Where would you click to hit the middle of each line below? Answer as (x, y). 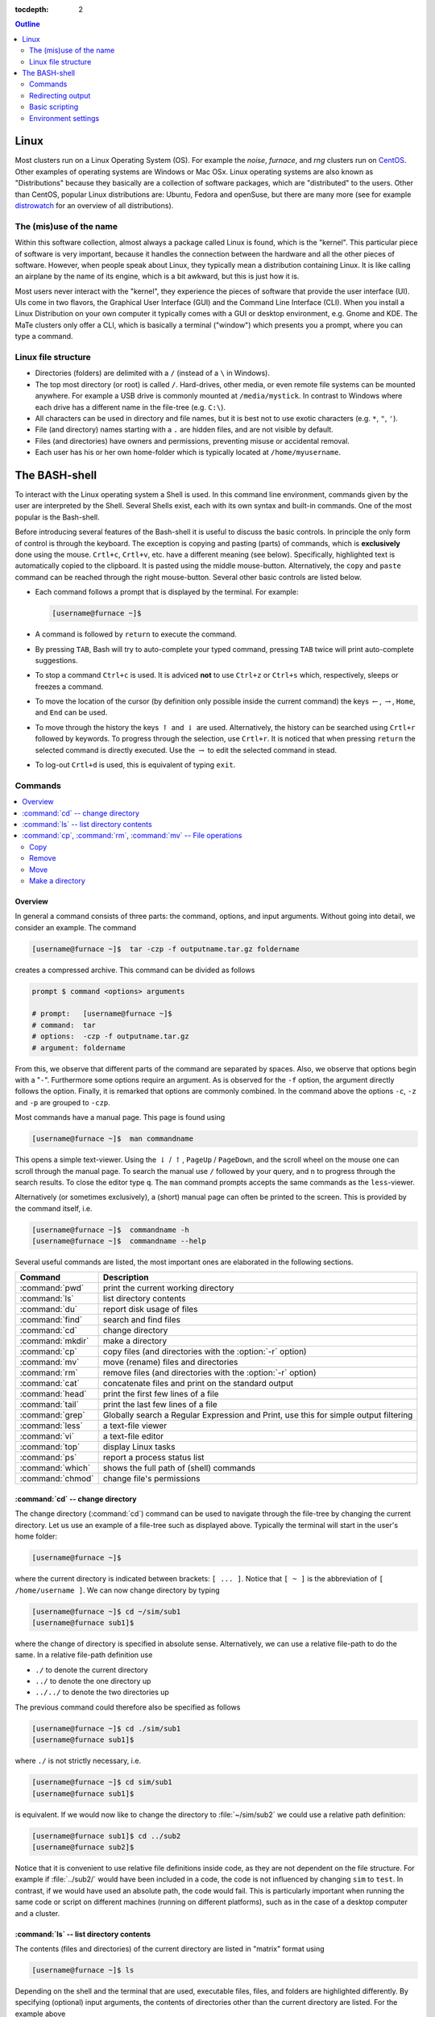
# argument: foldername (79, 1048)
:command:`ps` (48, 1458)
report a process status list (153, 1458)
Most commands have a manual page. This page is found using (120, 1117)
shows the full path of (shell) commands (179, 1468)
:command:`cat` (50, 1384)
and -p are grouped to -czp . (62, 1102)
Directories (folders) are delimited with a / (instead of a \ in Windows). (152, 373)
